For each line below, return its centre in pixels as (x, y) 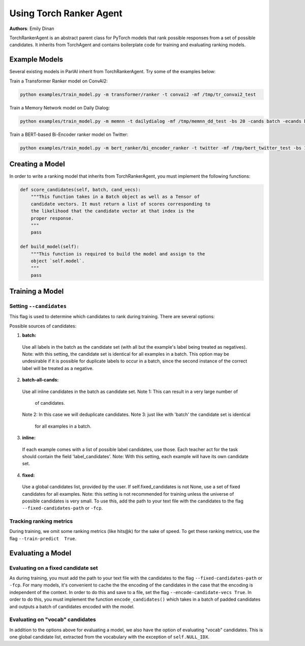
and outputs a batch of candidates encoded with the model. (72, 606)
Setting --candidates (38, 306)
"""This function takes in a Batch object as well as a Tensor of (115, 197)
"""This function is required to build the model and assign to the (118, 254)
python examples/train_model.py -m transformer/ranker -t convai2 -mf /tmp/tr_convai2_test (138, 94)
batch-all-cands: (40, 380)
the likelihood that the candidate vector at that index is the (113, 211)
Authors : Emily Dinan (32, 29)
